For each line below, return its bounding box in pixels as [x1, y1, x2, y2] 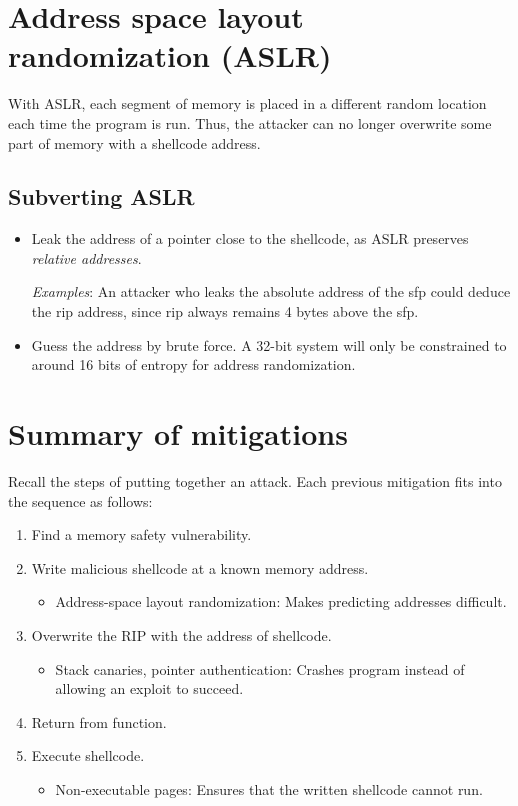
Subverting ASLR [8, 181, 195, 212]
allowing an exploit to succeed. [55, 678, 244, 699]
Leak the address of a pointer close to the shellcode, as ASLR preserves [31, 228, 469, 249]
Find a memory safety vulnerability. [31, 524, 252, 545]
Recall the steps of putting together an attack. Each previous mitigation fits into [8, 470, 502, 491]
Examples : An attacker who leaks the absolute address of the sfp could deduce [31, 281, 511, 302]
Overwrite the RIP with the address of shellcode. [31, 624, 332, 645]
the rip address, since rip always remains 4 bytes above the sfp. [31, 301, 419, 322]
